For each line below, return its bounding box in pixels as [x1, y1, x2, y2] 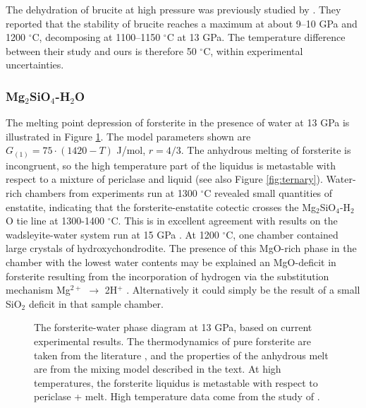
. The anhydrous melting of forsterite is [181, 143, 351, 157]
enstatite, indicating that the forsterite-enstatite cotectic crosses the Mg [6, 199, 316, 214]
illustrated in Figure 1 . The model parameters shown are [6, 128, 251, 143]
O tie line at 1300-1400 [6, 213, 104, 228]
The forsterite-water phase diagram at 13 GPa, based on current [34, 320, 312, 335]
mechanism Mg [6, 282, 71, 297]
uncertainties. [6, 57, 64, 72]
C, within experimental [203, 43, 303, 58]
